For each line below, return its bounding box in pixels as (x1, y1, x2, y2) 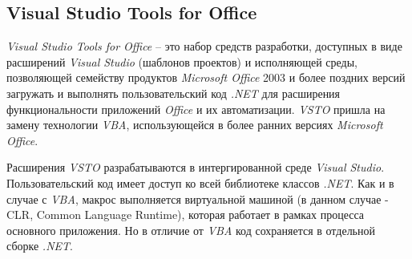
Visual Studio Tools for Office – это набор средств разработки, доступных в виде (6, 38, 402, 55)
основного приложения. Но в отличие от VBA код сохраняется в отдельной (6, 221, 375, 238)
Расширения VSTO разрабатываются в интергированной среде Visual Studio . (6, 159, 385, 176)
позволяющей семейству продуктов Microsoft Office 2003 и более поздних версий (6, 69, 406, 86)
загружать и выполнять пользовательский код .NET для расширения (6, 84, 341, 101)
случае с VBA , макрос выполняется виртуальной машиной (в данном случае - (6, 190, 389, 207)
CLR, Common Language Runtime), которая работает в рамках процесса (6, 206, 365, 223)
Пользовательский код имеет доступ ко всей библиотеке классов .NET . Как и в (6, 174, 394, 191)
